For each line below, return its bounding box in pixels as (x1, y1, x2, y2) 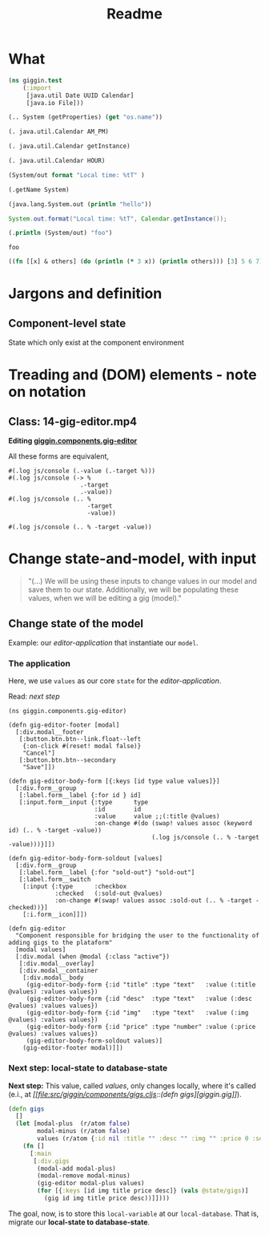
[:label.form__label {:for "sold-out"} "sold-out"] (18, 869, 195, 877)
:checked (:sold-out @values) (54, 889, 163, 898)
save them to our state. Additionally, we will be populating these (27, 585, 239, 594)
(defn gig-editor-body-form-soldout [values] (8, 855, 163, 863)
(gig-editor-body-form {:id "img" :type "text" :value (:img (26, 1009, 249, 1017)
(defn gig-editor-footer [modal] (8, 721, 120, 730)
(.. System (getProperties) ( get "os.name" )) (8, 113, 163, 121)
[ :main (29, 1149, 52, 1157)
